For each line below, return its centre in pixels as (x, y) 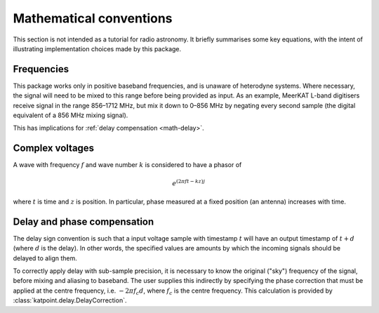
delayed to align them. (45, 258)
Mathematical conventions (93, 18)
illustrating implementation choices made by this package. (97, 48)
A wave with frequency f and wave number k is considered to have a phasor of (127, 165)
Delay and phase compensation (84, 221)
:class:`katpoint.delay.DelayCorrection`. (70, 300)
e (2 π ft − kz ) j (189, 182)
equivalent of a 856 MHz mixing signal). (71, 115)
